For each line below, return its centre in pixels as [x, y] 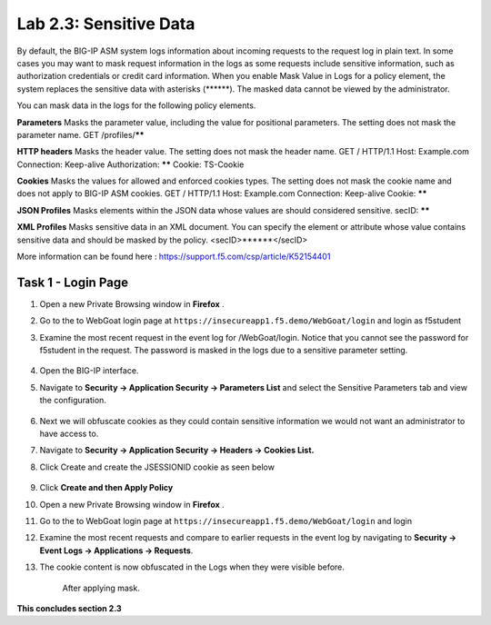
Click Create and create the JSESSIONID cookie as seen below [157, 467]
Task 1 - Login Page [73, 282]
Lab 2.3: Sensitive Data [106, 24]
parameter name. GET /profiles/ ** [80, 134]
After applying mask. [101, 588]
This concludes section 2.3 [69, 608]
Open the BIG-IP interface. [89, 371]
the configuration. [73, 401]
